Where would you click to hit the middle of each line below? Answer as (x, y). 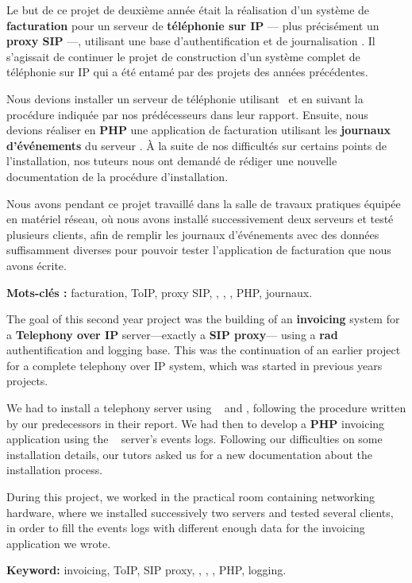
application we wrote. (59, 543)
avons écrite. (37, 265)
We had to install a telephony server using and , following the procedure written (206, 408)
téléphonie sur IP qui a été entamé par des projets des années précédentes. (187, 72)
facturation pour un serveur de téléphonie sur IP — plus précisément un (193, 25)
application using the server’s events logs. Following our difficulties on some (194, 439)
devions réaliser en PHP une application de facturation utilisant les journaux (198, 130)
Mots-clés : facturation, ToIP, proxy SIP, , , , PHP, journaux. (160, 292)
